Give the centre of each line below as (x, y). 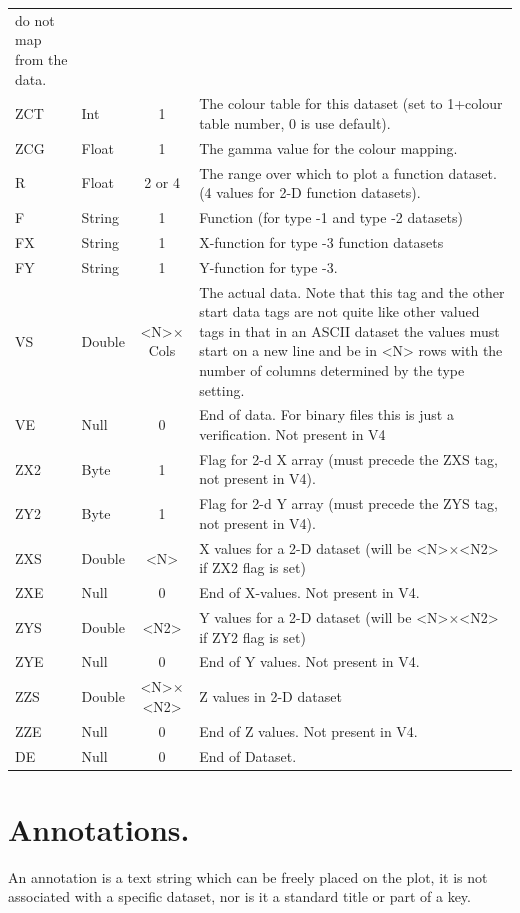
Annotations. (99, 828)
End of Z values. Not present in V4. (308, 730)
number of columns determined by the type (332, 370)
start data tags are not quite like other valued (339, 311)
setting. (222, 389)
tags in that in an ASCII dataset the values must (349, 330)
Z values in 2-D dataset (270, 696)
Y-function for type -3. (268, 266)
